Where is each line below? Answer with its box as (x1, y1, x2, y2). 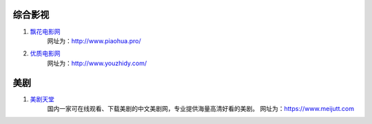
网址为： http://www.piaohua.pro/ (47, 36, 141, 45)
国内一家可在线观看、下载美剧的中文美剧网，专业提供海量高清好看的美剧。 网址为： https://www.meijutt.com (47, 104, 355, 112)
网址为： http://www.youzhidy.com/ (47, 59, 147, 67)
